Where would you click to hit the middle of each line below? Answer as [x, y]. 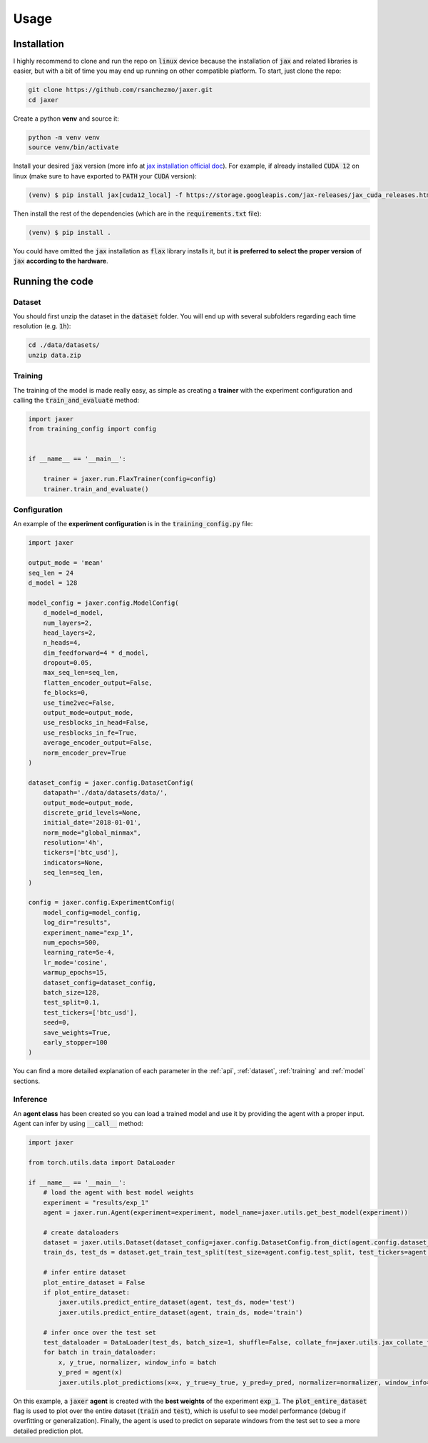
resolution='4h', [73, 843]
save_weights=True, [77, 1032]
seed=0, [57, 1022]
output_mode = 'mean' [66, 563]
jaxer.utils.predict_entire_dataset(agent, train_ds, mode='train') [180, 1312]
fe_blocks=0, [66, 693]
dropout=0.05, [68, 663]
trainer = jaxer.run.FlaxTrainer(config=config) [130, 479]
